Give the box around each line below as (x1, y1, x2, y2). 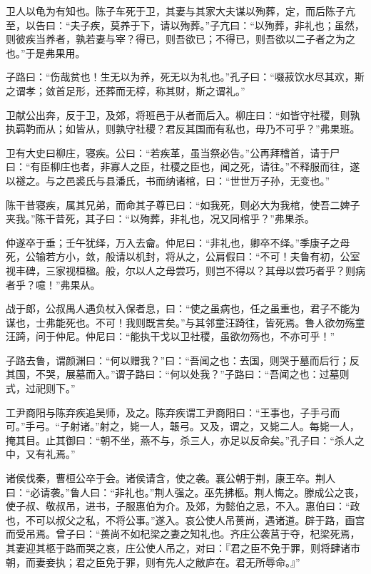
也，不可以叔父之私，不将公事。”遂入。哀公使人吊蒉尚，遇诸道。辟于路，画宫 (6, 512, 365, 527)
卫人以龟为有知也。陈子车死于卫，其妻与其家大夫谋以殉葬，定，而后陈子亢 (6, 4, 355, 18)
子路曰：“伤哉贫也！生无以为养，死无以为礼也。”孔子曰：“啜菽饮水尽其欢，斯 (6, 69, 365, 84)
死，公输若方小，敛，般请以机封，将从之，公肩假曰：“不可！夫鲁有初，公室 (6, 249, 360, 264)
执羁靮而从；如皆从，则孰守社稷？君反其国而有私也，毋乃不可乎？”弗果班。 (6, 121, 360, 136)
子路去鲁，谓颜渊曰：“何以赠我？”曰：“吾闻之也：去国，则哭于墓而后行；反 (6, 352, 360, 367)
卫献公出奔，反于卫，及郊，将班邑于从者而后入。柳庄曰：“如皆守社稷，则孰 (6, 107, 360, 122)
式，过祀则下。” (6, 381, 76, 396)
